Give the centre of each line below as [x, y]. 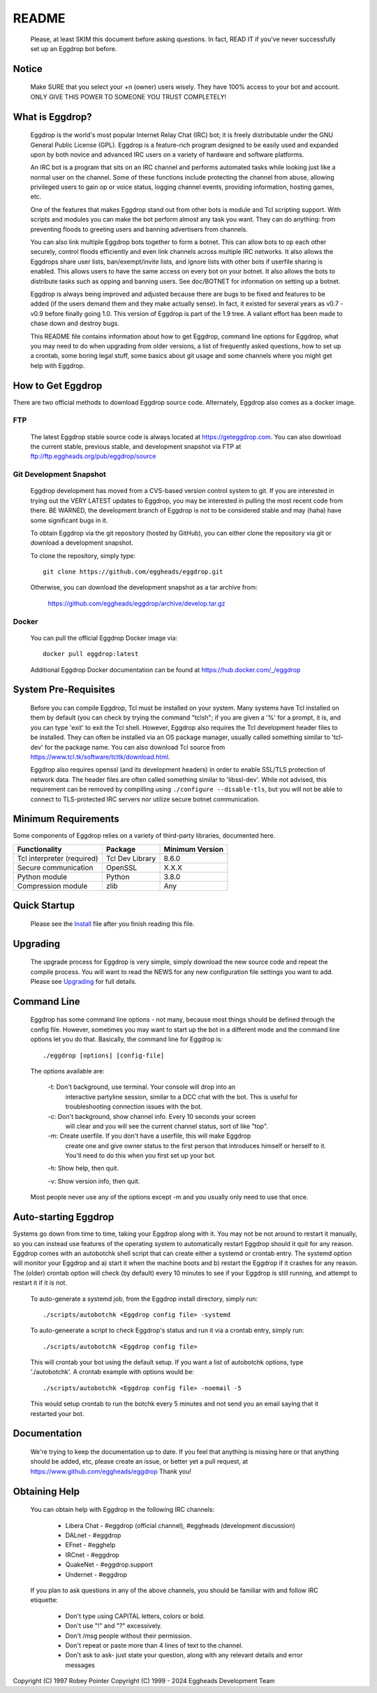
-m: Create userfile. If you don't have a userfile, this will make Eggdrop [149, 1136]
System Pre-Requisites [64, 690]
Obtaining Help [46, 1491]
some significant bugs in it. [69, 520]
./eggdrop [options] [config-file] [104, 1055]
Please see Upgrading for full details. [84, 981]
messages [80, 1665]
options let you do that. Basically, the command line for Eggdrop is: [127, 1039]
